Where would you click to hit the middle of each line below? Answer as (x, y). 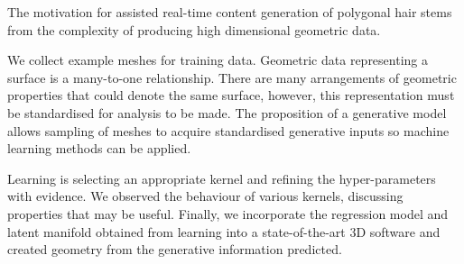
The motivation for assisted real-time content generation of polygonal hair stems (230, 12)
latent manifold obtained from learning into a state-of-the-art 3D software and (224, 231)
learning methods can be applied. (99, 148)
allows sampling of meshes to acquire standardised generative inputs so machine (228, 130)
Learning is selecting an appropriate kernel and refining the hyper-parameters (222, 178)
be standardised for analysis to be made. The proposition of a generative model (227, 112)
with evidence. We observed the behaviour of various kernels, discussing (205, 196)
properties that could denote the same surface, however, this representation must (231, 95)
